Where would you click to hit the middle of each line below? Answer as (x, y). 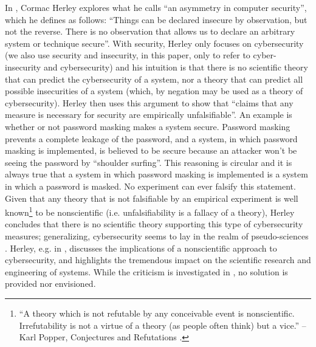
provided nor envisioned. (50, 283)
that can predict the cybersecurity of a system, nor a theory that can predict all (154, 79)
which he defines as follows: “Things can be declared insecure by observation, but (156, 19)
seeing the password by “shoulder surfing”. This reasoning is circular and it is (149, 162)
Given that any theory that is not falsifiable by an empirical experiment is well (152, 198)
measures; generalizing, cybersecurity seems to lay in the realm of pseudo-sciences (157, 235)
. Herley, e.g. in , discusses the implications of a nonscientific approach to (141, 248)
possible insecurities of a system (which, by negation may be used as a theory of (154, 91)
